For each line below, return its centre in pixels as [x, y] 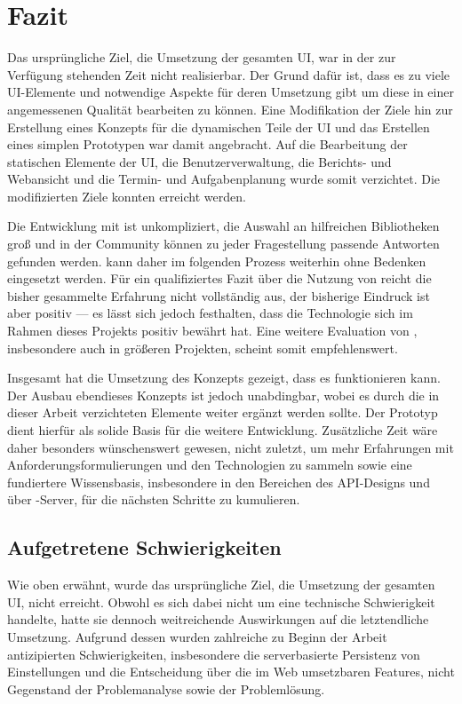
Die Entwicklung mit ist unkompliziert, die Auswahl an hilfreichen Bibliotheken [223, 226]
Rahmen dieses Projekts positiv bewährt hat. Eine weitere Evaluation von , [212, 331]
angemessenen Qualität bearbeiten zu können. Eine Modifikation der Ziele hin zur [230, 109]
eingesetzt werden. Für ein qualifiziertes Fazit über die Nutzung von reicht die [219, 278]
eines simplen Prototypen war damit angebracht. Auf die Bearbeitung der [207, 144]
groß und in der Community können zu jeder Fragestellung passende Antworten [223, 244]
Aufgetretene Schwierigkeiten [144, 547]
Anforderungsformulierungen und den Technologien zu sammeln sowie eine [210, 465]
